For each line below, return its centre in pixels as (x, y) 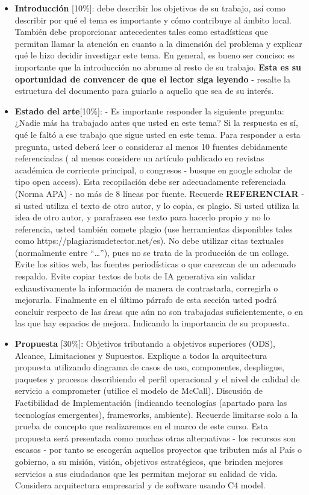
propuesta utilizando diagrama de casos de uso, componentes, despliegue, (149, 367)
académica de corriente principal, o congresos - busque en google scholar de (153, 170)
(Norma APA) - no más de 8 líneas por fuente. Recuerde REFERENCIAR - (160, 193)
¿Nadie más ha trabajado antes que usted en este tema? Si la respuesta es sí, (156, 123)
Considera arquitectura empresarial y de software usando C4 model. (140, 485)
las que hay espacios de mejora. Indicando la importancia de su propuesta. (152, 323)
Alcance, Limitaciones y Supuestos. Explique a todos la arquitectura (141, 355)
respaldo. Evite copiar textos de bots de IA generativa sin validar (135, 276)
